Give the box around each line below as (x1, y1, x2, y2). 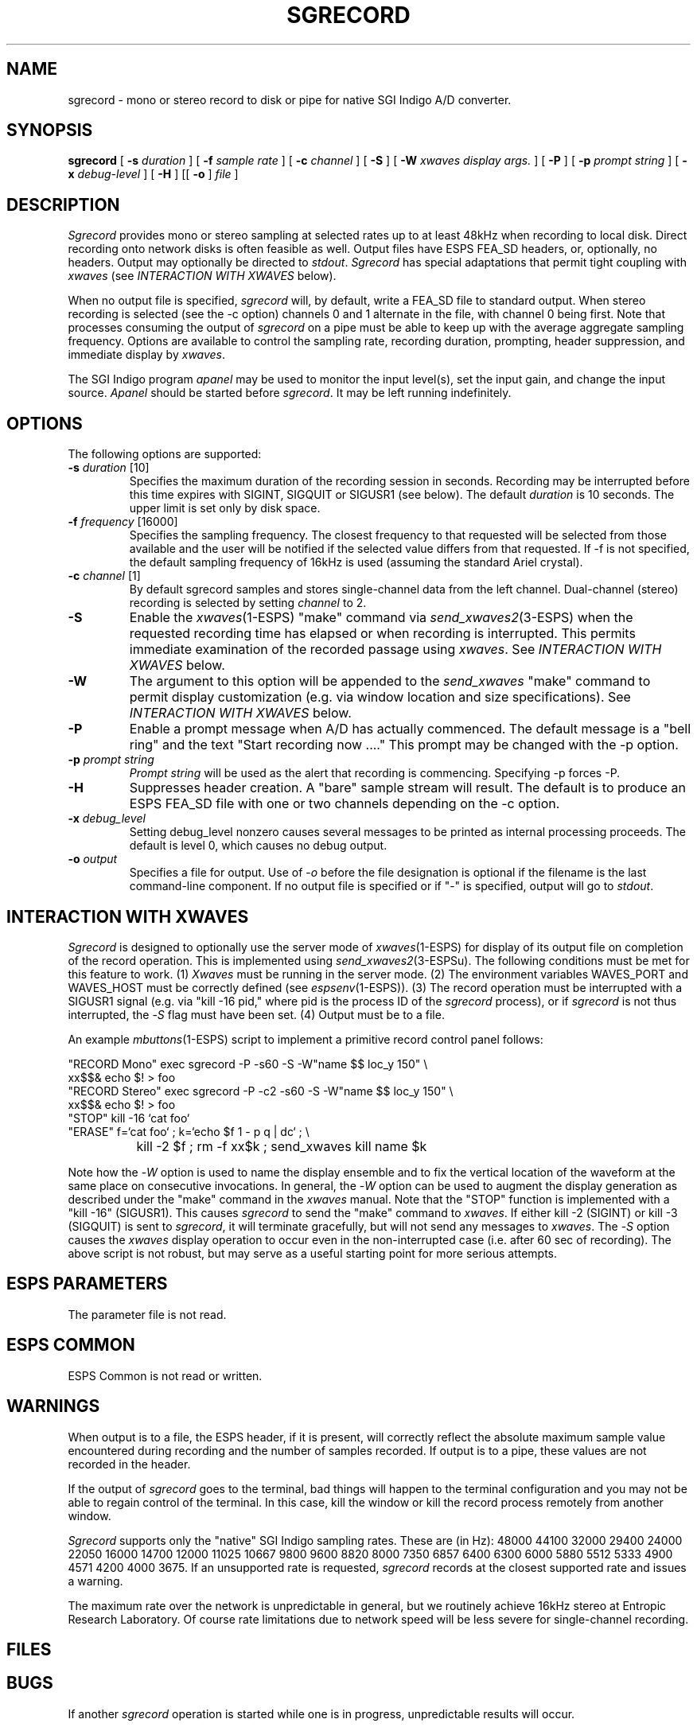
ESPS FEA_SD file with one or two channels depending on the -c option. (129, 795, 560, 812)
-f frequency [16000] (68, 515, 178, 529)
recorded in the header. (68, 1457, 191, 1471)
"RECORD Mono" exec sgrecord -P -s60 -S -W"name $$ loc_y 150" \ (68, 1056, 428, 1071)
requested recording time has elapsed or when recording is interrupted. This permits (129, 625, 636, 642)
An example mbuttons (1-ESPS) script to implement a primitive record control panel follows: (68, 1032, 543, 1046)
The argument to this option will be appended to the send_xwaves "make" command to (129, 673, 651, 690)
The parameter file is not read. (68, 1307, 227, 1321)
